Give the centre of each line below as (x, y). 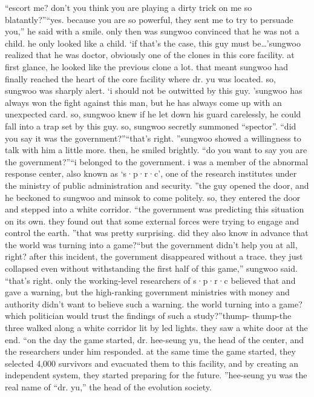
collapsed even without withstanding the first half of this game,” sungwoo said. (151, 268)
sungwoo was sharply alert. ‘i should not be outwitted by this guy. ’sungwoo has (154, 90)
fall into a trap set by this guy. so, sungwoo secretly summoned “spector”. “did (151, 126)
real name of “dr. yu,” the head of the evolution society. (108, 387)
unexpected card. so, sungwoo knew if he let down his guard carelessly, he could (153, 114)
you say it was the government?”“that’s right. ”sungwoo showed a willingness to (153, 138)
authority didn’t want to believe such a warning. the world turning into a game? (154, 303)
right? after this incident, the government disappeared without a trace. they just (154, 256)
